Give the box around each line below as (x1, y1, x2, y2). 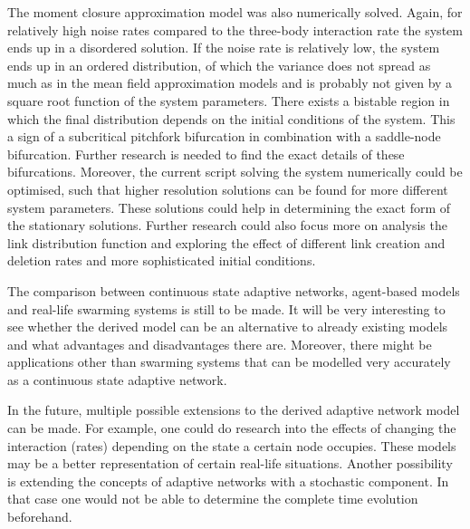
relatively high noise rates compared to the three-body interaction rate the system (7, 20, 463, 39)
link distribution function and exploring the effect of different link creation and (7, 233, 446, 252)
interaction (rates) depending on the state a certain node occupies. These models (7, 436, 456, 455)
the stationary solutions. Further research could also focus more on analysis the (7, 216, 447, 235)
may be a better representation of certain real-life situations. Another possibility (7, 454, 453, 473)
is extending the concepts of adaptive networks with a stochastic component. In (7, 471, 449, 490)
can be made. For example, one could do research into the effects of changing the (7, 418, 456, 438)
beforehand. (7, 507, 72, 526)
